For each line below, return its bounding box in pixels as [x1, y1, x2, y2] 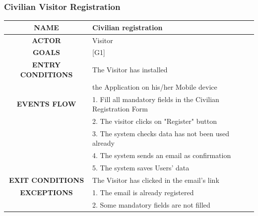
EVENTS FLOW [16, 99, 76, 109]
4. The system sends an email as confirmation [92, 150, 231, 161]
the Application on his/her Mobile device [92, 81, 217, 92]
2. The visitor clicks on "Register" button [92, 115, 217, 126]
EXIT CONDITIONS [8, 174, 84, 185]
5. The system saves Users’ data [92, 162, 190, 173]
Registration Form [92, 104, 148, 114]
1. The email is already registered [92, 187, 194, 197]
